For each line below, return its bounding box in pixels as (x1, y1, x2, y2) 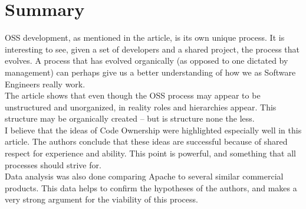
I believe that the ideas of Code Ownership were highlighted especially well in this (5, 123, 302, 136)
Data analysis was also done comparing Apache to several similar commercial (5, 170, 284, 182)
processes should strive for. (5, 158, 101, 171)
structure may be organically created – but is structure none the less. (5, 112, 255, 125)
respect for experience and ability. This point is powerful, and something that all (5, 147, 297, 159)
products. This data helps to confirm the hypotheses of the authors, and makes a (5, 181, 297, 194)
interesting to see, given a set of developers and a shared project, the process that (5, 43, 300, 55)
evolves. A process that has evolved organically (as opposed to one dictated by (5, 54, 288, 67)
